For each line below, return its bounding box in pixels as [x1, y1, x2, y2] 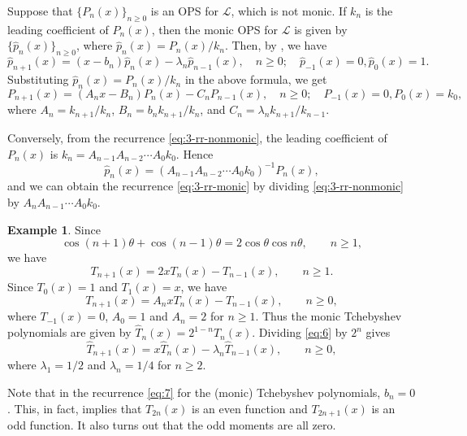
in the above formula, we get [184, 71, 327, 88]
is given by [294, 20, 348, 37]
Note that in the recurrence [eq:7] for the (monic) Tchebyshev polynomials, [7, 383, 381, 400]
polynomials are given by [7, 324, 132, 341]
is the [365, 2, 393, 19]
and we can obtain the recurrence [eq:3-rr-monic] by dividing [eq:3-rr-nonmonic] [7, 177, 404, 194]
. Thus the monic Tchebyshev [255, 307, 402, 325]
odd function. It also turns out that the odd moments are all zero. [7, 416, 336, 433]
